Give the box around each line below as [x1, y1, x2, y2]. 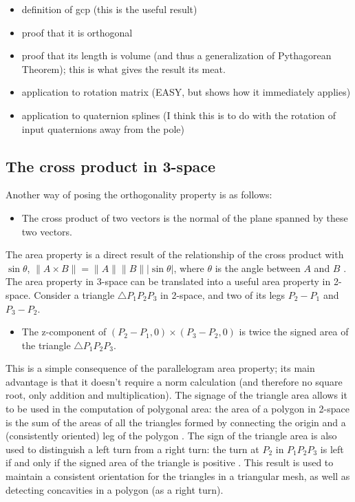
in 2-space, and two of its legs [160, 287, 286, 302]
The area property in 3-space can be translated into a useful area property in [6, 274, 331, 289]
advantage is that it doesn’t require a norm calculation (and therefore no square [6, 374, 343, 388]
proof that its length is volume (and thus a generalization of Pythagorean [21, 48, 332, 63]
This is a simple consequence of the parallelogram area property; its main [6, 361, 315, 375]
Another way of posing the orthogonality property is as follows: [6, 187, 272, 202]
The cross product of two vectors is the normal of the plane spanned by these [21, 210, 348, 224]
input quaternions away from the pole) [21, 121, 185, 136]
